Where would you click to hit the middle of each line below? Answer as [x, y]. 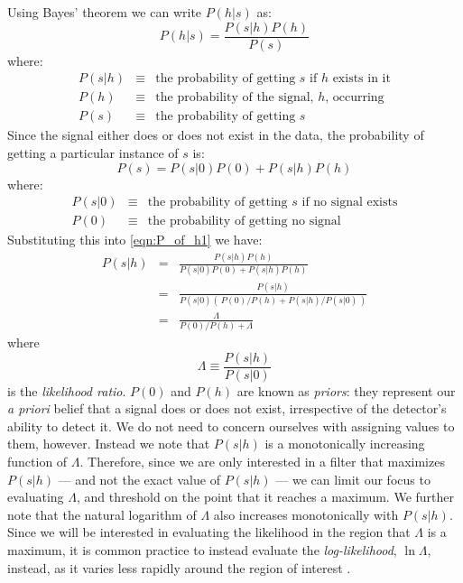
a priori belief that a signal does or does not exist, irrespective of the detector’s [227, 408]
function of [37, 462]
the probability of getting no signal [244, 222]
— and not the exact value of [139, 479]
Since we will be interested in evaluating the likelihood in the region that [209, 532]
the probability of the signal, [235, 98]
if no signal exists [350, 203]
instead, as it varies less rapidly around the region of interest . [179, 567]
